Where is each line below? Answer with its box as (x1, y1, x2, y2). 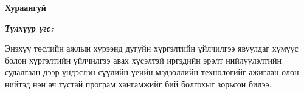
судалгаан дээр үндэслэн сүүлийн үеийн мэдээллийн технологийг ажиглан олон (5, 65, 299, 78)
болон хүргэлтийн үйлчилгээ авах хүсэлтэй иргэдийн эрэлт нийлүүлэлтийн (5, 53, 282, 66)
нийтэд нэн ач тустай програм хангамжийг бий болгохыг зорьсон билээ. (5, 77, 272, 90)
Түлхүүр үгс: (5, 21, 54, 34)
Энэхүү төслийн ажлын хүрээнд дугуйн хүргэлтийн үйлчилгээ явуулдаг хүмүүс (5, 42, 299, 55)
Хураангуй (5, 1, 46, 13)
